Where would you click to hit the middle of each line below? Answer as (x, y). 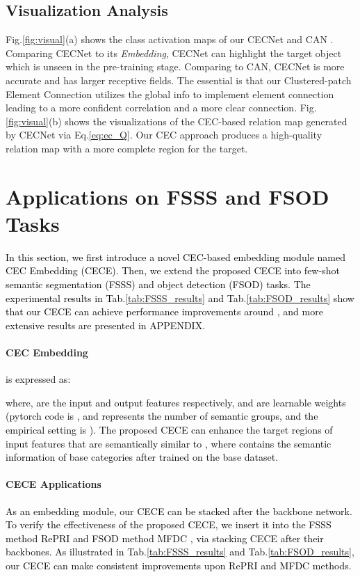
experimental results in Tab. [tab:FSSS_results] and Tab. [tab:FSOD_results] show (180, 298)
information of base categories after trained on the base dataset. (142, 457)
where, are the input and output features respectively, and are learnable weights (176, 402)
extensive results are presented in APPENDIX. (106, 325)
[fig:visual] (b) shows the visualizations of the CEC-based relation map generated (177, 121)
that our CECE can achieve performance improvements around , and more (164, 311)
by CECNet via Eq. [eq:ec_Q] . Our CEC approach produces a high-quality (164, 135)
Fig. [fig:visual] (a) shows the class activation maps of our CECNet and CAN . (170, 39)
